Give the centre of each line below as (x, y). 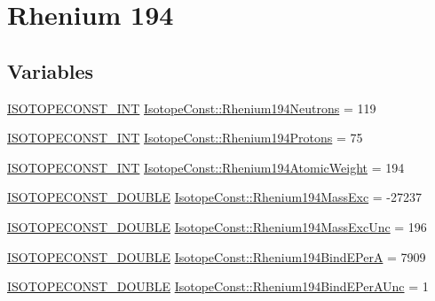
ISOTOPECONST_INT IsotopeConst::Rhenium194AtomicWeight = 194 (206, 167)
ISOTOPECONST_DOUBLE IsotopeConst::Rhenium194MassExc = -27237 (215, 197)
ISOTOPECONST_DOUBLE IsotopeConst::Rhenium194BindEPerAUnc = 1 (218, 286)
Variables (51, 70)
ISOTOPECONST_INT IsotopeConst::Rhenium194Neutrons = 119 (192, 108)
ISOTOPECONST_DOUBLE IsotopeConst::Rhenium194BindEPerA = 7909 (217, 256)
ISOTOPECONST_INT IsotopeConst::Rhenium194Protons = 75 (185, 138)
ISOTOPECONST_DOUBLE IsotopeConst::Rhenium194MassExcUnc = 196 (217, 226)
